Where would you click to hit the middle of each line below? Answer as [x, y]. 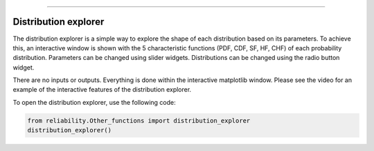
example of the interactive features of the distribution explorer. [102, 90]
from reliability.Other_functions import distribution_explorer [139, 120]
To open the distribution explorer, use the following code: [94, 102]
